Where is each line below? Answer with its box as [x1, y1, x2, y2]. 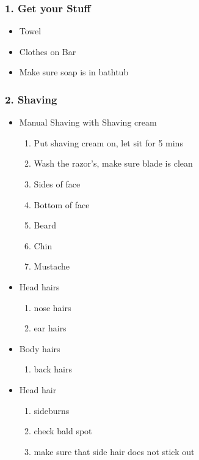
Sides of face [34, 178, 81, 190]
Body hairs [19, 342, 60, 355]
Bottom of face [34, 198, 90, 211]
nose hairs [34, 301, 71, 314]
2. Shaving [5, 91, 57, 107]
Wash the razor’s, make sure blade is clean [34, 157, 193, 170]
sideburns [34, 404, 70, 417]
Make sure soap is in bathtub [19, 66, 129, 78]
